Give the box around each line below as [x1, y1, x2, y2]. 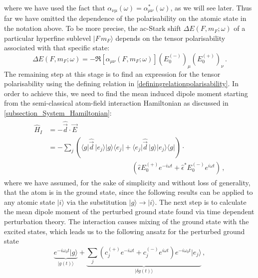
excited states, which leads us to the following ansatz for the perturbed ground [4, 226, 245, 236]
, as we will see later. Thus [170, 2, 252, 12]
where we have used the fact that [4, 2, 105, 12]
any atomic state [4, 196, 55, 207]
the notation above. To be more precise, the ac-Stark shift [4, 23, 181, 33]
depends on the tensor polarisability [115, 32, 226, 43]
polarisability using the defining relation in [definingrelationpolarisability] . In [4, 78, 239, 89]
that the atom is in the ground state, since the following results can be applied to [4, 187, 253, 197]
